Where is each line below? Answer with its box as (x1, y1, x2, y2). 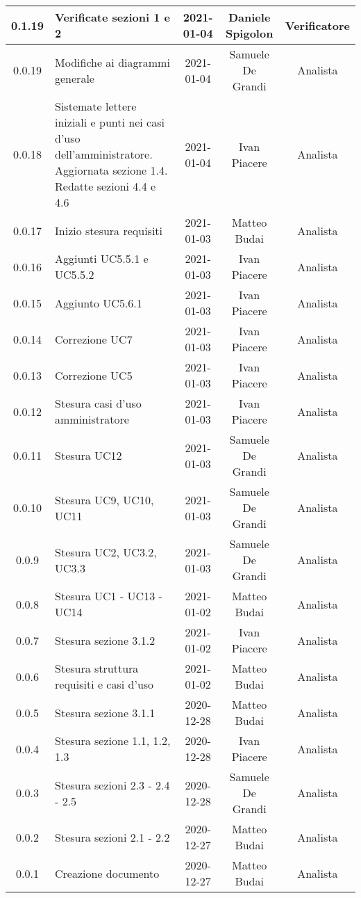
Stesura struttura (55, 660, 139, 676)
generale (55, 70, 94, 86)
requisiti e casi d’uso (55, 676, 154, 692)
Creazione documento (55, 865, 160, 881)
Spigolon (225, 25, 274, 41)
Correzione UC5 (55, 367, 133, 383)
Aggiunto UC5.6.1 (55, 294, 142, 311)
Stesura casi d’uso (55, 395, 142, 411)
